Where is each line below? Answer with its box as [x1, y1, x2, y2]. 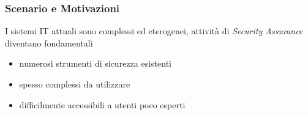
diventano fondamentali [5, 36, 93, 49]
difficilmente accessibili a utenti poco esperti [19, 98, 186, 111]
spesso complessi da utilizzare [19, 78, 130, 90]
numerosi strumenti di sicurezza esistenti [19, 57, 171, 70]
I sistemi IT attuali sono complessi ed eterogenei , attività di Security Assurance [5, 24, 303, 37]
